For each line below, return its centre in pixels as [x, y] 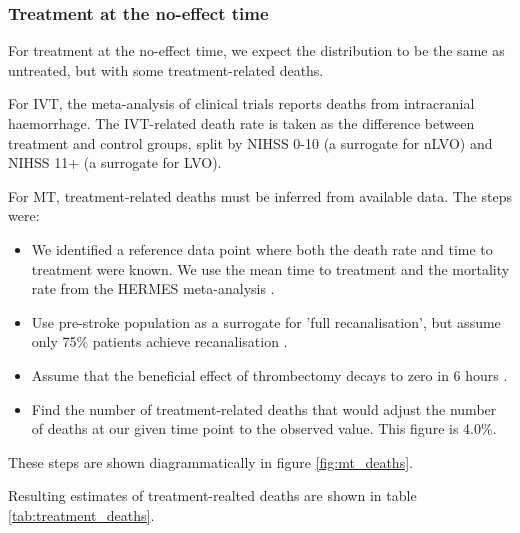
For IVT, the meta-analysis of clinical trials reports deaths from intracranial [241, 103]
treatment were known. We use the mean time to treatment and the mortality [270, 268]
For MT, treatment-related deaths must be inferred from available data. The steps [260, 195]
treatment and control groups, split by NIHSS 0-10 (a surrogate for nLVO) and [250, 142]
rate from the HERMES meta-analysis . [153, 288]
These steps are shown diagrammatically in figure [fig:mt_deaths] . [210, 461]
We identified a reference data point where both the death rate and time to [262, 248]
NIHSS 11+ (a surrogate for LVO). [115, 162]
